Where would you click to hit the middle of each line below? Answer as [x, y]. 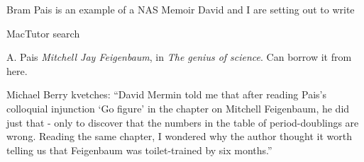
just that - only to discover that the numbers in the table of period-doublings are [183, 122]
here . [17, 70]
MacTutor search [43, 33]
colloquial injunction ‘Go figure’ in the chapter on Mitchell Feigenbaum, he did [178, 108]
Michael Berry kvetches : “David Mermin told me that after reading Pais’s [166, 94]
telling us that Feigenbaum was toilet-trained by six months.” [139, 150]
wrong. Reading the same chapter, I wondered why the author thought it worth [179, 136]
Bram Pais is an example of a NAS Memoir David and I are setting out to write [181, 9]
